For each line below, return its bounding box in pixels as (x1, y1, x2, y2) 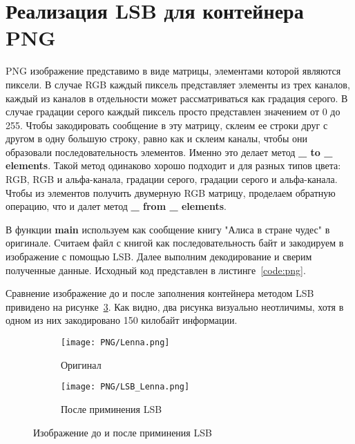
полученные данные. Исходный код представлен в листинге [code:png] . (6, 262, 306, 277)
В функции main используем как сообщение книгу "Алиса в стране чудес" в (6, 222, 330, 236)
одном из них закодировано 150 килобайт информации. (6, 313, 238, 327)
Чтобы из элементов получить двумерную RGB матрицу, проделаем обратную (6, 185, 336, 200)
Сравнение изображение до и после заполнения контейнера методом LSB (6, 286, 314, 300)
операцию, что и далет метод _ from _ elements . (6, 199, 227, 213)
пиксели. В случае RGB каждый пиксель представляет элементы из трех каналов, (6, 77, 350, 91)
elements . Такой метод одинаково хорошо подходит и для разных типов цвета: (6, 158, 341, 173)
